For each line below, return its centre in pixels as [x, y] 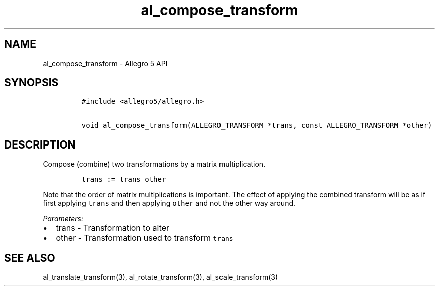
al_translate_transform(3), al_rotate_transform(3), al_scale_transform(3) [160, 277]
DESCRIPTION [40, 144]
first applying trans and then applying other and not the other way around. [169, 203]
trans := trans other [124, 179]
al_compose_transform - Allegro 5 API [105, 63]
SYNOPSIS [31, 83]
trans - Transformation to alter [113, 228]
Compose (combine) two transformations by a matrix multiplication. [154, 164]
